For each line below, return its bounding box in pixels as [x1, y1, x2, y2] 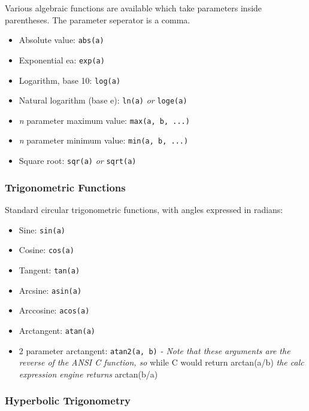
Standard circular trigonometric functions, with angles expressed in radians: [5, 203, 283, 215]
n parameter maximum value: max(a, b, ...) [19, 114, 190, 126]
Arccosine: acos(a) [19, 304, 90, 316]
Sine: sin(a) [19, 223, 65, 236]
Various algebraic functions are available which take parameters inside [5, 2, 262, 14]
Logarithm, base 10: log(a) [19, 74, 121, 86]
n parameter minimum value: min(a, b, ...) [19, 134, 189, 147]
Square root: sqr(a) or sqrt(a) [19, 154, 137, 167]
